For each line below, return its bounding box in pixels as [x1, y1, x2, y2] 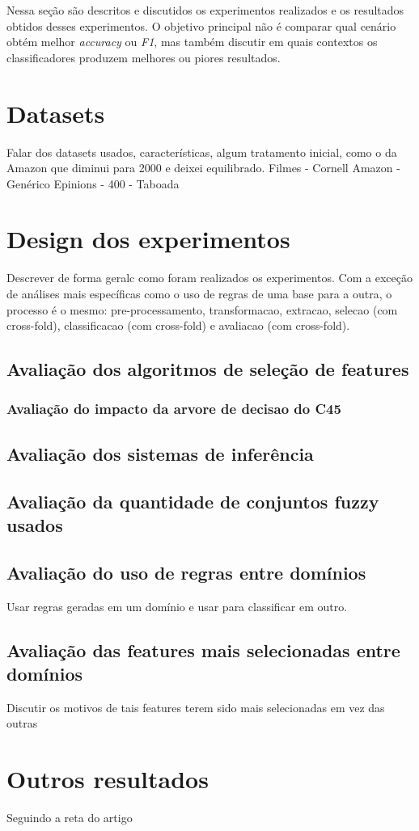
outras [6, 715, 38, 732]
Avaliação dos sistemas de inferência [6, 441, 314, 466]
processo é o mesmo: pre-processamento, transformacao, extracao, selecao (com [6, 301, 398, 318]
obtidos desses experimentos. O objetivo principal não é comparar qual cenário [6, 17, 396, 34]
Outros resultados [6, 762, 209, 795]
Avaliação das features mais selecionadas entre [6, 637, 400, 662]
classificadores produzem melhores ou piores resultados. [6, 49, 281, 65]
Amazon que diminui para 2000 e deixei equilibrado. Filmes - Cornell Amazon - [6, 159, 400, 176]
